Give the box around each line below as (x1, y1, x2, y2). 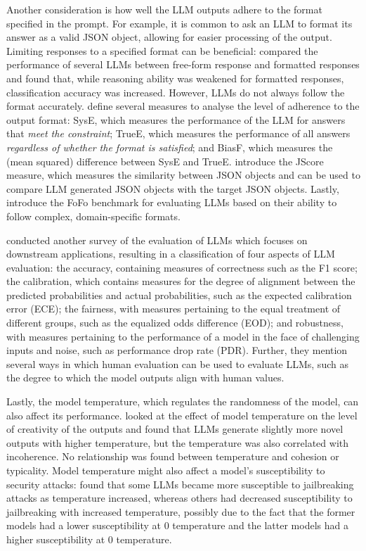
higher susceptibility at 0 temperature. (6, 531, 172, 546)
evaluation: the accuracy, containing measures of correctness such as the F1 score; (6, 260, 358, 274)
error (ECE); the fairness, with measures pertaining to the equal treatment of (6, 301, 341, 316)
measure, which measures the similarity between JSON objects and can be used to (6, 167, 360, 182)
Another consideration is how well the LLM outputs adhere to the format (6, 2, 322, 16)
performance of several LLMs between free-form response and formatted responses (6, 57, 360, 72)
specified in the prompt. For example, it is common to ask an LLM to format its (6, 15, 353, 30)
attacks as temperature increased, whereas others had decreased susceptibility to (6, 490, 353, 505)
